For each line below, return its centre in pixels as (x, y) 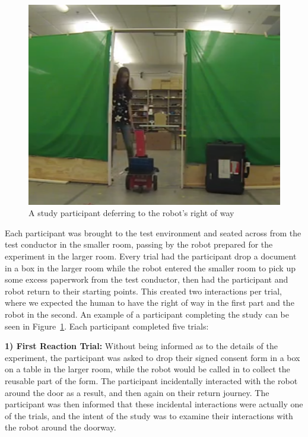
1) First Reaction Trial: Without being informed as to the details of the (141, 346)
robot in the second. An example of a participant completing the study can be (147, 314)
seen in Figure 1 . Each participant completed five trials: (107, 326)
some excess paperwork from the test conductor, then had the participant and (147, 279)
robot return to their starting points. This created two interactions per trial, (143, 291)
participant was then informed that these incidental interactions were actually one (154, 404)
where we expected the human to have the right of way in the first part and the (150, 303)
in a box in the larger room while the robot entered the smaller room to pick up (150, 267)
